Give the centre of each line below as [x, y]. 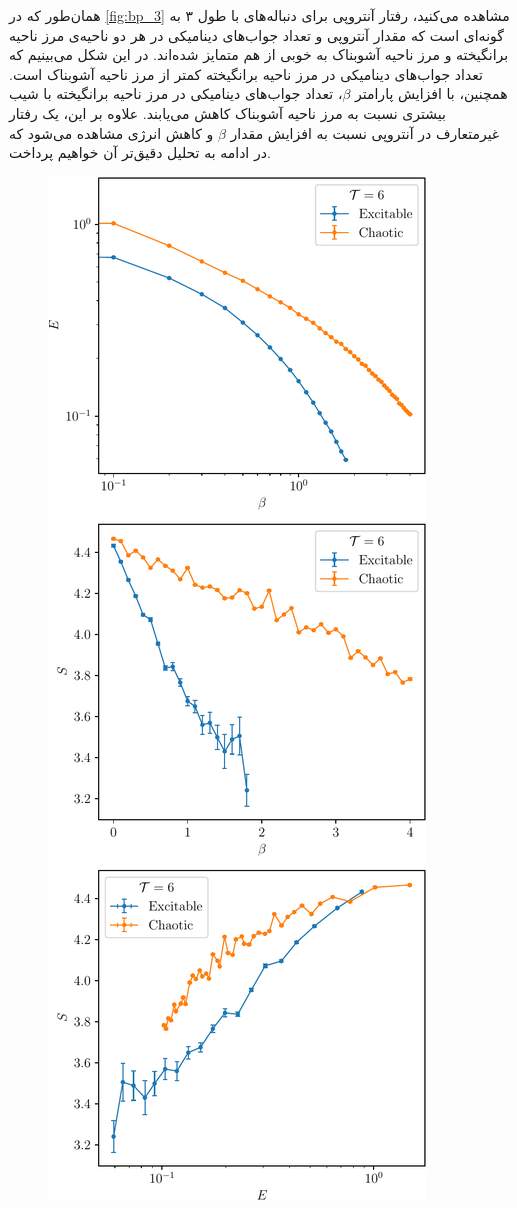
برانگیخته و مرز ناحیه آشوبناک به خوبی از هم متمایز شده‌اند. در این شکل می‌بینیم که [259, 54]
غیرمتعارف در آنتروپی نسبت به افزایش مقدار [365, 132]
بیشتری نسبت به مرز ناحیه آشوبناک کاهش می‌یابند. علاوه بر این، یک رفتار [227, 112]
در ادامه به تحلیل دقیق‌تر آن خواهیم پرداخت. [140, 152]
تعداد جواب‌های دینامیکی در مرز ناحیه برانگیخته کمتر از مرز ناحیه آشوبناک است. [246, 73]
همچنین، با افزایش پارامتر [431, 93]
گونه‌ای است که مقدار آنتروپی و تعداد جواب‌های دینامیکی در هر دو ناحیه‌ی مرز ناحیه [256, 34]
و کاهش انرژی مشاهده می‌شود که [111, 132]
